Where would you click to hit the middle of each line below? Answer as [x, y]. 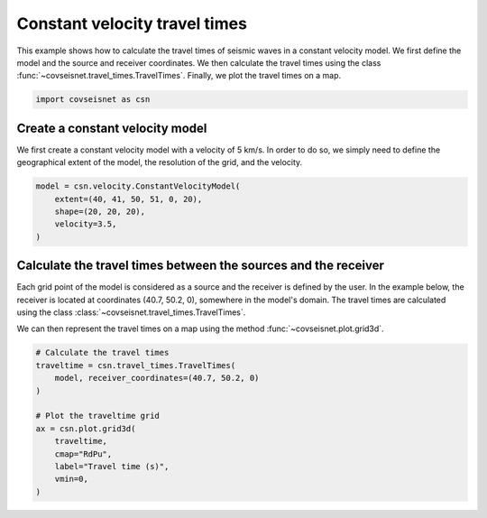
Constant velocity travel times [132, 23]
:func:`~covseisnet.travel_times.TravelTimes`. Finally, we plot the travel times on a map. [179, 76]
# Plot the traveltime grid [97, 416]
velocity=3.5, [86, 224]
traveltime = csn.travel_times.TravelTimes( [136, 365]
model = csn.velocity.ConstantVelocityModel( [138, 186]
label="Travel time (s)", [112, 466]
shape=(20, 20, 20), [100, 211]
